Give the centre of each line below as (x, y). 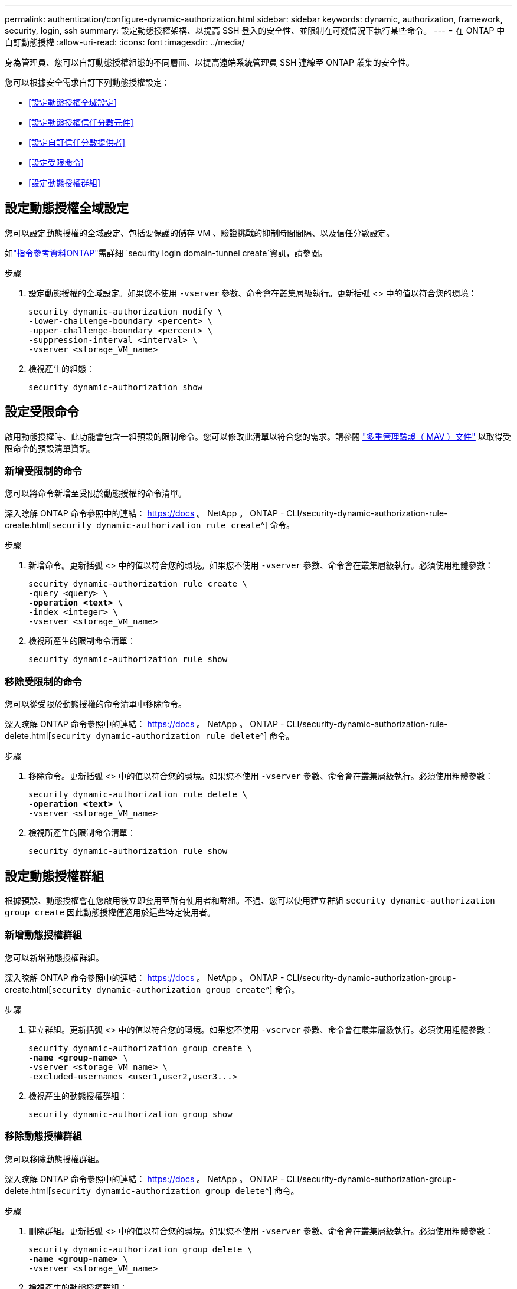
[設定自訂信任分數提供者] (77, 143)
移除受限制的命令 (43, 681)
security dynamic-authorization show (116, 387)
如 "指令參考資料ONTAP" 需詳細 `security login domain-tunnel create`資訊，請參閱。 (166, 253)
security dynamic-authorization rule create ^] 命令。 (173, 525)
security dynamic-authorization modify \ (125, 311)
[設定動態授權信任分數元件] (81, 122)
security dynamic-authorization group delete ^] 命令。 (175, 1190)
